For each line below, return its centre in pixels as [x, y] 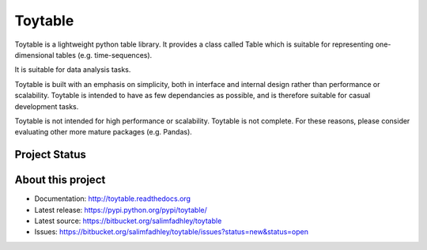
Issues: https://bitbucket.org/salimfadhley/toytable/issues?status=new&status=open [171, 232]
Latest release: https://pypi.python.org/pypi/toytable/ [121, 210]
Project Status [51, 155]
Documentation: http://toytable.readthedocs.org [113, 199]
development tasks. [47, 106]
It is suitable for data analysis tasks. [73, 70]
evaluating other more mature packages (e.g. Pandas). [104, 132]
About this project [60, 180]
